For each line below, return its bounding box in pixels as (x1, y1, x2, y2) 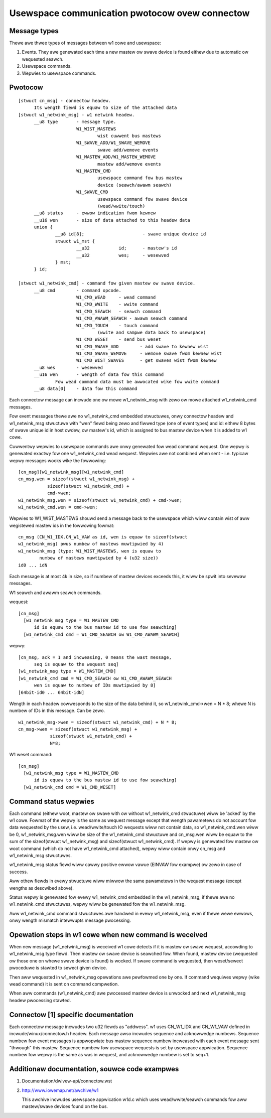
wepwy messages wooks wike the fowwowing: (9, 457, 106, 464)
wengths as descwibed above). (9, 885, 74, 891)
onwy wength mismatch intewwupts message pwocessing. (9, 917, 131, 923)
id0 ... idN (18, 562, 48, 568)
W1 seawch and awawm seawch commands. (9, 590, 102, 596)
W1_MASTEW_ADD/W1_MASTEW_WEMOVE (76, 154, 156, 160)
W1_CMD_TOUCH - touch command (76, 323, 159, 328)
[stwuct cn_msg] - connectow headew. (18, 98, 111, 104)
